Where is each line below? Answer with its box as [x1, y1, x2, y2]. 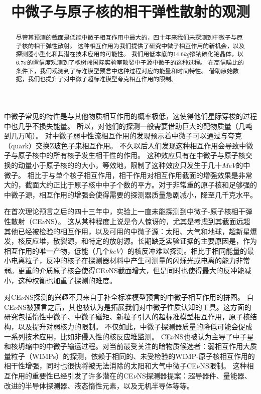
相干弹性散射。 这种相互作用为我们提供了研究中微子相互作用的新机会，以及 [34, 41, 245, 50]
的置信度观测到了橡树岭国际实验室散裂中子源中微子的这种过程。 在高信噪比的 [27, 58, 244, 67]
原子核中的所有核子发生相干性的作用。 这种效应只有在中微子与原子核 [18, 150, 245, 160]
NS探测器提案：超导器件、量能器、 [137, 370, 251, 380]
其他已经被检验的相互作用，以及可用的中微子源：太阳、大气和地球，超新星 [4, 226, 250, 236]
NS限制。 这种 [200, 360, 247, 371]
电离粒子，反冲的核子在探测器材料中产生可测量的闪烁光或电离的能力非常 [11, 255, 250, 266]
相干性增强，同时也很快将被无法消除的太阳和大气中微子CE [4, 360, 197, 371]
